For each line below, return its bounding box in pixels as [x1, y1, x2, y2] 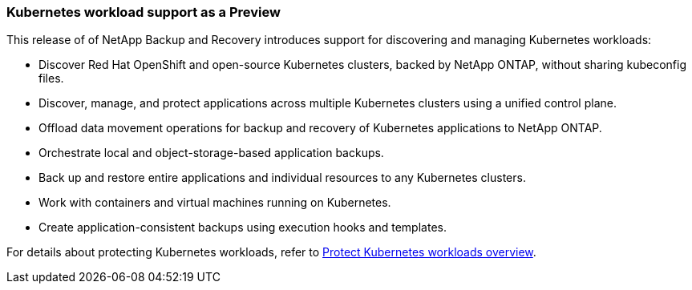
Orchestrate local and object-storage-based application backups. [38, 146, 384, 160]
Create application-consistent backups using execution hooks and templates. [38, 220, 447, 235]
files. [38, 71, 64, 86]
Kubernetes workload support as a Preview [6, 4, 281, 20]
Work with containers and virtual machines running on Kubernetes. [38, 195, 391, 210]
